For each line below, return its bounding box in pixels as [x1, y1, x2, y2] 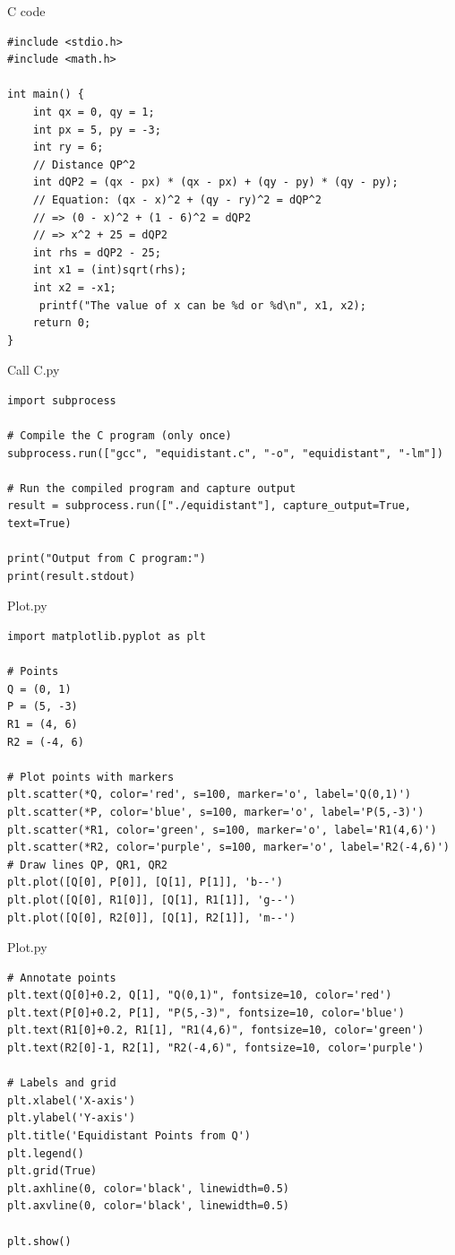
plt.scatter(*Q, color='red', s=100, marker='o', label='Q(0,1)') [7, 788, 412, 801]
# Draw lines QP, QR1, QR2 [7, 858, 167, 871]
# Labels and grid [7, 1077, 116, 1090]
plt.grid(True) [7, 1164, 98, 1178]
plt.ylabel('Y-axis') [7, 1112, 136, 1125]
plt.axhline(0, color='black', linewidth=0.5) [7, 1181, 289, 1195]
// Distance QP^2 [32, 158, 136, 171]
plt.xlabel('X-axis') [7, 1094, 136, 1107]
